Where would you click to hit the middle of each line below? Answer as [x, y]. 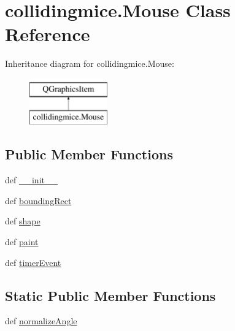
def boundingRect [38, 200]
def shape [23, 221]
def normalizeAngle [41, 321]
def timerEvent [33, 262]
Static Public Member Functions [110, 295]
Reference [48, 34]
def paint [22, 242]
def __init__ [31, 180]
